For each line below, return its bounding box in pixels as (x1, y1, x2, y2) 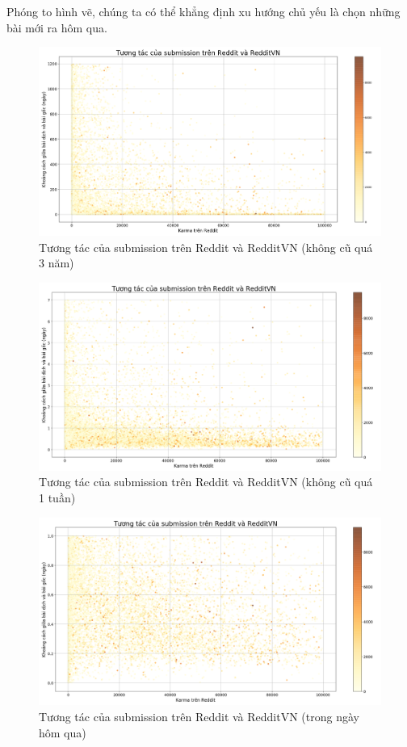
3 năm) (39, 254, 74, 271)
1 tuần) (39, 489, 76, 506)
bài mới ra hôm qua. (6, 19, 107, 36)
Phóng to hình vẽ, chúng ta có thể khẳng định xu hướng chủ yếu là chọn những (6, 3, 401, 19)
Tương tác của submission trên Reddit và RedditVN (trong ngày (39, 707, 359, 724)
